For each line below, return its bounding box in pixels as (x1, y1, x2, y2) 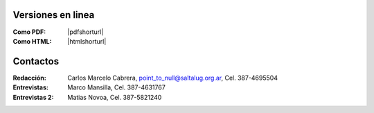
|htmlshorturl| (67, 37, 107, 45)
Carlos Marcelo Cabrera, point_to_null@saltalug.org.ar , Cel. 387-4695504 (67, 73, 278, 82)
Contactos (12, 55, 59, 67)
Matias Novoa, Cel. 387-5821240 (67, 93, 162, 101)
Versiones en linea (12, 9, 95, 21)
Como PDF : (12, 28, 46, 36)
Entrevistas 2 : (12, 93, 54, 101)
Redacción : (12, 73, 46, 82)
